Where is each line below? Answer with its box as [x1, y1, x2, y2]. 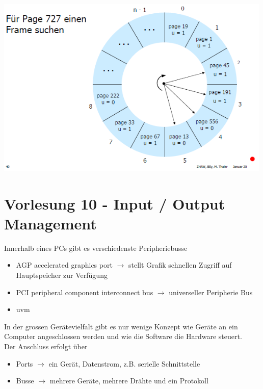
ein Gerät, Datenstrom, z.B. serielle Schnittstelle [48, 358, 200, 369]
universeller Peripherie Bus [169, 287, 253, 297]
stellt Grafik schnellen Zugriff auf [128, 260, 232, 270]
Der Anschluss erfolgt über [4, 341, 88, 351]
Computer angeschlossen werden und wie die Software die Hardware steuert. [4, 331, 242, 342]
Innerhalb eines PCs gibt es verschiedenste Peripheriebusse [4, 242, 188, 253]
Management [4, 213, 97, 234]
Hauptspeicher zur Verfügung [16, 269, 108, 280]
